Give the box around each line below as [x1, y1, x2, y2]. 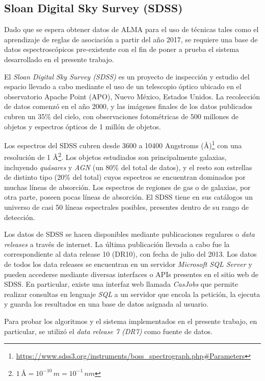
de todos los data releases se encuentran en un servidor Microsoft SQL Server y [4, 258, 252, 269]
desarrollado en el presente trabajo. [4, 53, 114, 64]
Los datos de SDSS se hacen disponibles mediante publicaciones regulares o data [4, 229, 255, 239]
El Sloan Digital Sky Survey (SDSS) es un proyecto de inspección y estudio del [4, 71, 250, 81]
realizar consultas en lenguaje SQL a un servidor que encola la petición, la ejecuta [4, 288, 260, 299]
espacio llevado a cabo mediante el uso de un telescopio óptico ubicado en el [4, 81, 242, 92]
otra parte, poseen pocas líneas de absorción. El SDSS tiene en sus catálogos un [4, 192, 253, 202]
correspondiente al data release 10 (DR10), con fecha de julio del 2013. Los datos [4, 249, 257, 259]
